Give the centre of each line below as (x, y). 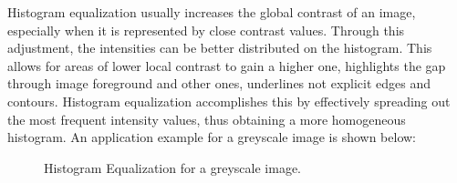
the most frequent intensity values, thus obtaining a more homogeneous (207, 119)
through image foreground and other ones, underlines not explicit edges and (219, 83)
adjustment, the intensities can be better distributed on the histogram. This (220, 48)
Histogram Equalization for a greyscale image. (173, 167)
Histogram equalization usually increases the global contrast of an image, (212, 12)
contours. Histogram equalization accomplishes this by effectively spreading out (229, 101)
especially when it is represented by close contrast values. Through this (206, 30)
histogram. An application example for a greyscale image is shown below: (212, 137)
